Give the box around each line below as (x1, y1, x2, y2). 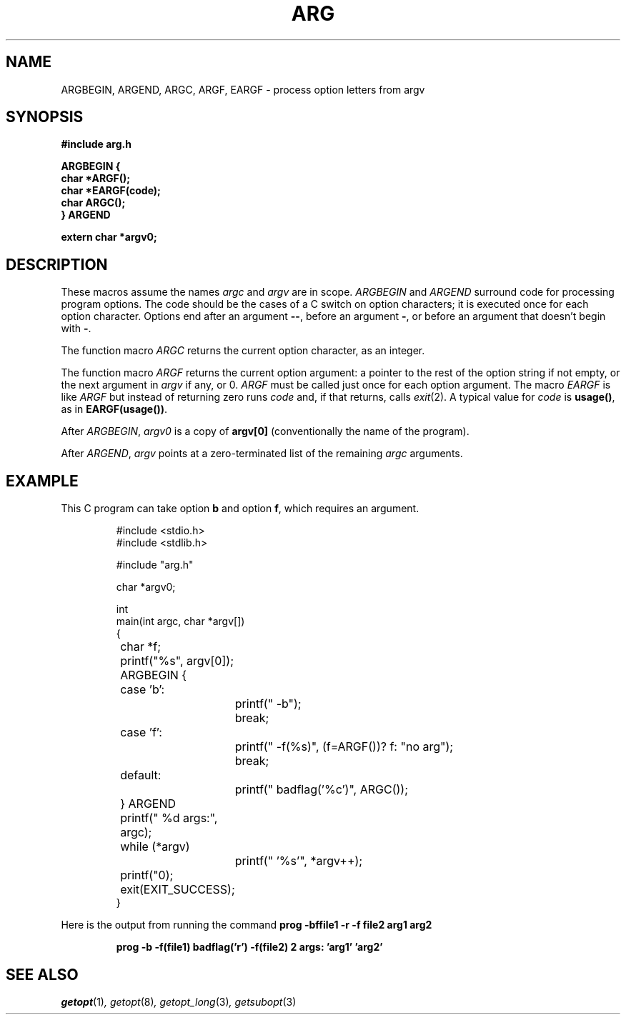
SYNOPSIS (6, 108, 84, 126)
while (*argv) (120, 839, 190, 854)
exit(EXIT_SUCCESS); (120, 882, 235, 897)
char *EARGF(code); (61, 184, 161, 197)
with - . (61, 322, 91, 335)
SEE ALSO (6, 965, 79, 984)
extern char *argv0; (61, 231, 157, 244)
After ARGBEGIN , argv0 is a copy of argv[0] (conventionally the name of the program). (61, 425, 470, 438)
